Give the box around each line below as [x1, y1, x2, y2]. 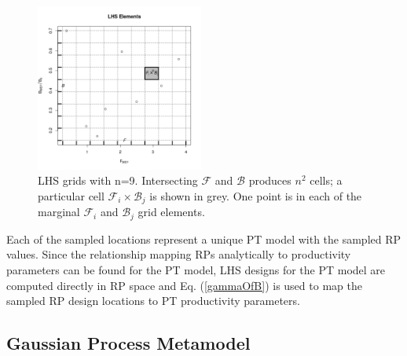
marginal [38, 204, 80, 220]
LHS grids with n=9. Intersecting [38, 172, 198, 189]
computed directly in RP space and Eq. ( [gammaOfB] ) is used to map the [6, 277, 362, 293]
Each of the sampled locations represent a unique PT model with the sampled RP [6, 230, 401, 247]
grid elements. [137, 204, 205, 220]
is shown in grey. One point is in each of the [149, 187, 362, 204]
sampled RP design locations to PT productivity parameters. [6, 292, 300, 309]
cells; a [310, 172, 343, 189]
